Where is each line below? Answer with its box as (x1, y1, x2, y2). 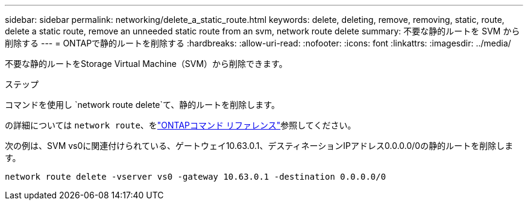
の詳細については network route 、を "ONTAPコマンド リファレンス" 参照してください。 (5, 120, 356, 130)
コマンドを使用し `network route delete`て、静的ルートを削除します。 (5, 99, 280, 110)
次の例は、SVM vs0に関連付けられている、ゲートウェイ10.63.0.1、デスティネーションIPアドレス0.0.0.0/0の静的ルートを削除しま (5, 140, 514, 151)
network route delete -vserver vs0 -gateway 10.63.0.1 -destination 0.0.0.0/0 (5, 172, 386, 181)
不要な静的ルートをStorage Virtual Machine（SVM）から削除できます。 (5, 58, 288, 69)
